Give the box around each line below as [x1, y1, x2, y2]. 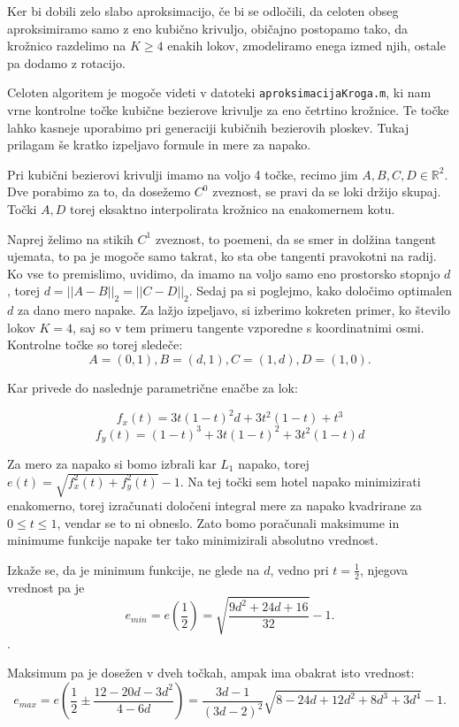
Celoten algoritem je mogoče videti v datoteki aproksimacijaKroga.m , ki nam [7, 83, 432, 102]
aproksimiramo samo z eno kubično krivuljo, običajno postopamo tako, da [7, 19, 409, 37]
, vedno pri [270, 560, 329, 578]
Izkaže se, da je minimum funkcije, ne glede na [7, 560, 260, 578]
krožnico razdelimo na [7, 36, 126, 55]
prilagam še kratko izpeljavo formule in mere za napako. [7, 135, 311, 154]
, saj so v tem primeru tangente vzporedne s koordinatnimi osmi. [73, 318, 425, 336]
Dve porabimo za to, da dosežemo [7, 182, 191, 201]
